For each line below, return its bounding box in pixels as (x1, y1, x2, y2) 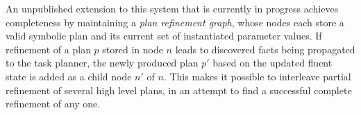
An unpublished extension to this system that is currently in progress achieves (6, 1, 339, 15)
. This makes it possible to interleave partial (163, 69, 351, 83)
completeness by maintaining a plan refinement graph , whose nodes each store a (6, 15, 344, 29)
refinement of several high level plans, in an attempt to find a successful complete (6, 82, 352, 97)
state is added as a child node (6, 69, 132, 83)
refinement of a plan (6, 42, 91, 56)
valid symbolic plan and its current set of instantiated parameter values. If (6, 28, 322, 43)
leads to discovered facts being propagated (175, 42, 355, 56)
